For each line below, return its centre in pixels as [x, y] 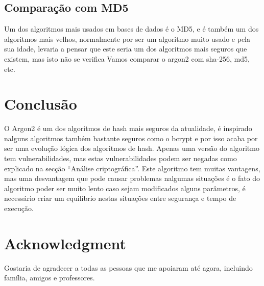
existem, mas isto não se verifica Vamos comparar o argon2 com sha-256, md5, [127, 58]
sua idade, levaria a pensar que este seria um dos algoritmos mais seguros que [126, 49]
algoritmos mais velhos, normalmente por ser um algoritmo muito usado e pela [127, 38]
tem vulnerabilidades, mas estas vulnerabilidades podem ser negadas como [121, 158]
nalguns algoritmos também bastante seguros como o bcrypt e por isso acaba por [131, 138]
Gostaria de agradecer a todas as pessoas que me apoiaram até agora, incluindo [128, 267]
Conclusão [41, 104]
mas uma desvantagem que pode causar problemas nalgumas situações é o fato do [132, 178]
